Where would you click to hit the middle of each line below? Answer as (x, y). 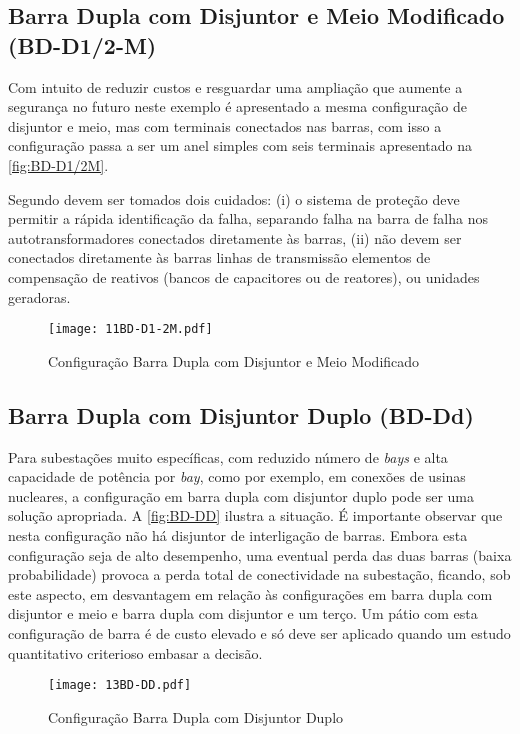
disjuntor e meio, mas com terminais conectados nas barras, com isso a (225, 125)
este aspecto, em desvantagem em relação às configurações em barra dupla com (250, 593)
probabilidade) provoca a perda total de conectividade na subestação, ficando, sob (259, 574)
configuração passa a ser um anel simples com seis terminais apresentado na (240, 145)
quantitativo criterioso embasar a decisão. (135, 652)
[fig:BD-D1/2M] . (58, 164)
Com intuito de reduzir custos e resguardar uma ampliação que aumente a (235, 86)
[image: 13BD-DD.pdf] (120, 685)
